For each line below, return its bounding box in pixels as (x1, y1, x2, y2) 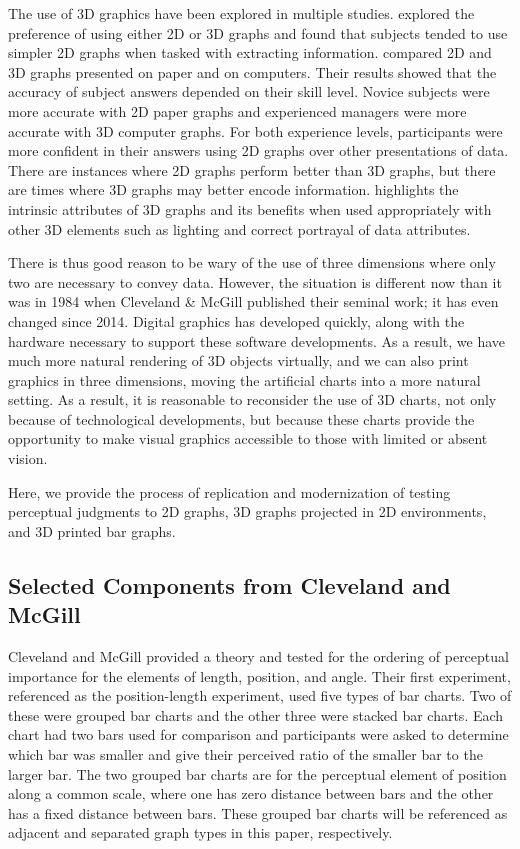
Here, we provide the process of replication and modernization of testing (8, 481, 451, 502)
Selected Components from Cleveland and (8, 569, 451, 600)
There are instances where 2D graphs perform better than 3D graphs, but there (8, 159, 496, 180)
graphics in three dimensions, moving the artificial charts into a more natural (8, 369, 481, 390)
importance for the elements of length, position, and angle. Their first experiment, (8, 665, 511, 686)
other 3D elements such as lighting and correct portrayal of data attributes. (8, 218, 471, 239)
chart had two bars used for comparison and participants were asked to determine (8, 724, 509, 745)
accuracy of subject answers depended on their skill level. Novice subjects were (8, 81, 490, 102)
